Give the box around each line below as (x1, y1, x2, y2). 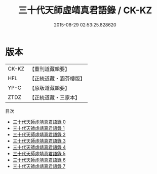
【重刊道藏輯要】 (29, 65, 70, 73)
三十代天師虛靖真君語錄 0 (12, 119, 66, 125)
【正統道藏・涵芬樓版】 (29, 75, 85, 82)
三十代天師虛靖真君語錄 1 (12, 125, 65, 131)
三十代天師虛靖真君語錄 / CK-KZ (18, 5, 152, 16)
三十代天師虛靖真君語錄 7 (12, 163, 66, 169)
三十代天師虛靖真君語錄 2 (12, 131, 66, 137)
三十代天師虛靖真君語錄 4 (12, 144, 66, 150)
